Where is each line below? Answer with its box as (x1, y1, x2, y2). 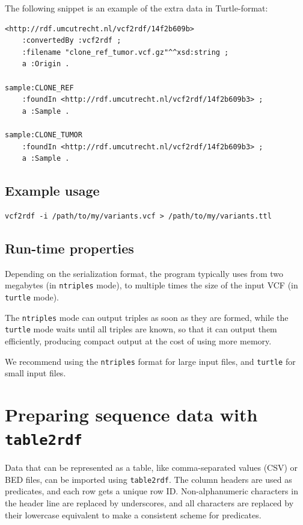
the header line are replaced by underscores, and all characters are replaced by (5, 497, 294, 509)
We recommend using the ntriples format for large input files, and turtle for (5, 355, 296, 367)
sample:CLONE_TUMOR (5, 130, 82, 139)
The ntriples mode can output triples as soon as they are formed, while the (5, 311, 289, 323)
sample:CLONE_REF (5, 83, 74, 92)
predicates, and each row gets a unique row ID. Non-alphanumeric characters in (5, 485, 298, 497)
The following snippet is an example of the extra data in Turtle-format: (5, 2, 268, 14)
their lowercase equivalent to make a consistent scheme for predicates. (5, 508, 262, 521)
